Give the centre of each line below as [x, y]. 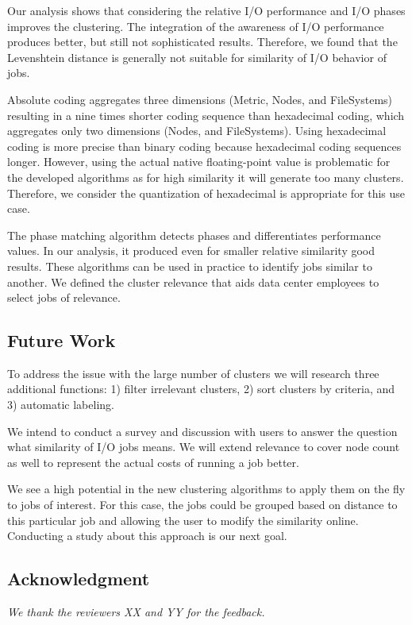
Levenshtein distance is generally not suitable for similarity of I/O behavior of [197, 57]
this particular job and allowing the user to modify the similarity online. [183, 520]
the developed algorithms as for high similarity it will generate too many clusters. [206, 177]
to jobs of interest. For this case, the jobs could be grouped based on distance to [202, 505]
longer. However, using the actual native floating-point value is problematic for [199, 162]
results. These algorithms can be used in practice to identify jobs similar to [190, 266]
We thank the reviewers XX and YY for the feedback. [136, 612]
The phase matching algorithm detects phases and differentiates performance [194, 235]
